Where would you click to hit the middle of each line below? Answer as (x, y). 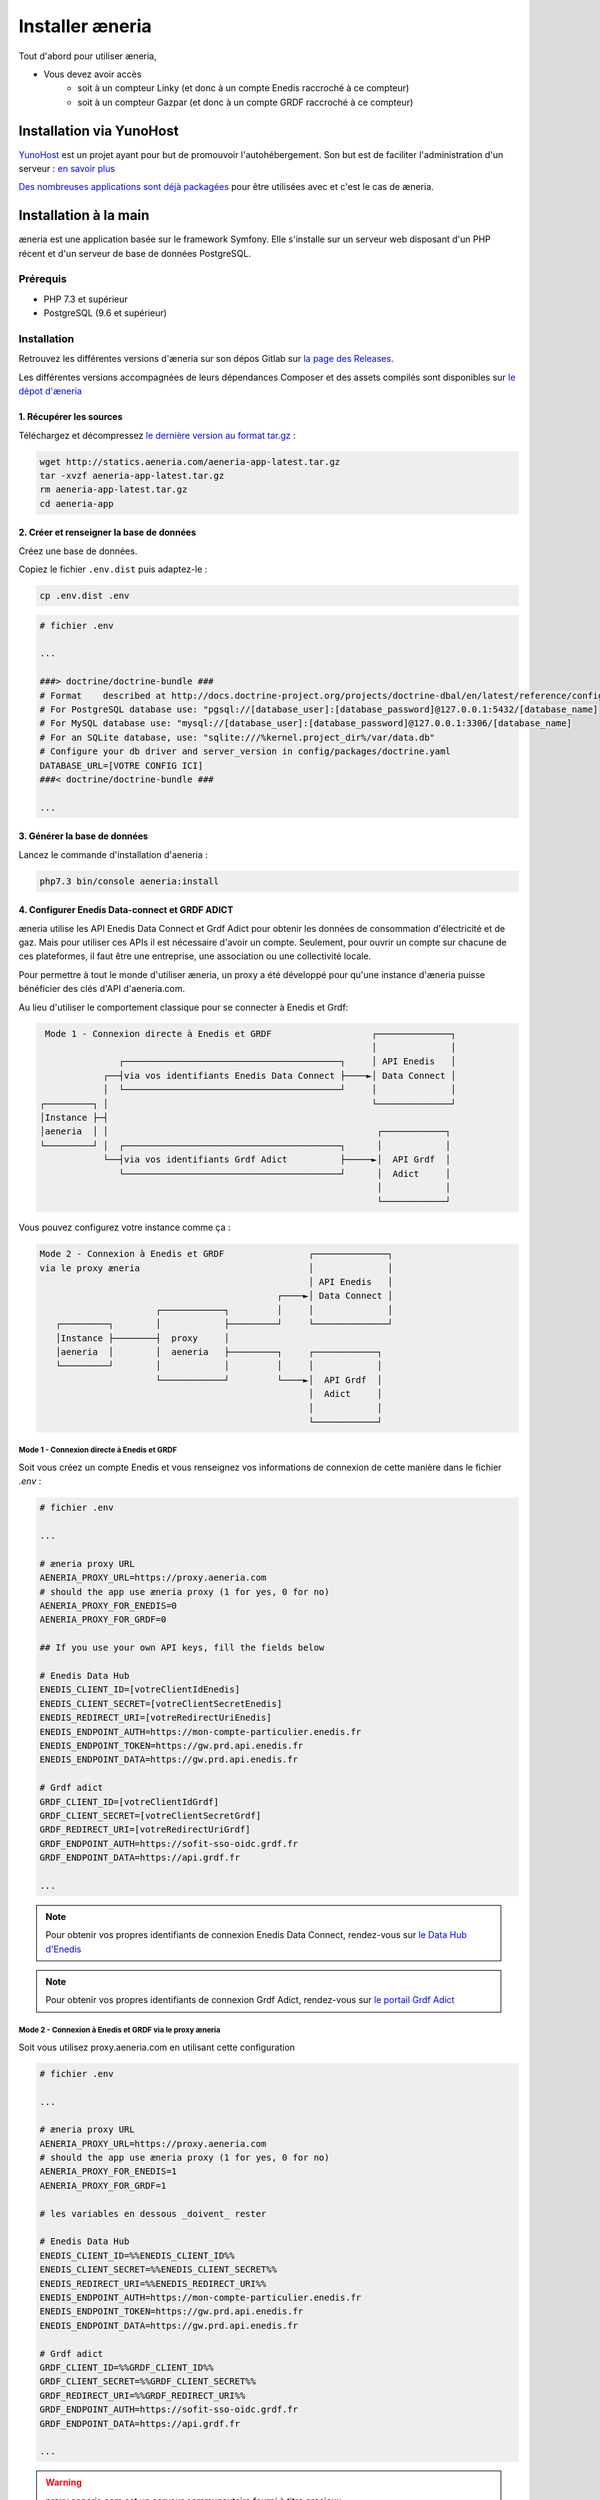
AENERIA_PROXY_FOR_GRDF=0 (103, 1619)
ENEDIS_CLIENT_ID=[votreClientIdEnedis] (139, 1689)
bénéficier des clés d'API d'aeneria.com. (102, 989)
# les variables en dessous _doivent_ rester (153, 2213)
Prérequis (42, 279)
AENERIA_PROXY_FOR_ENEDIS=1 (108, 2171)
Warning (63, 2482)
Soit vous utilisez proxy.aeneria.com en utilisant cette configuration (156, 2047)
